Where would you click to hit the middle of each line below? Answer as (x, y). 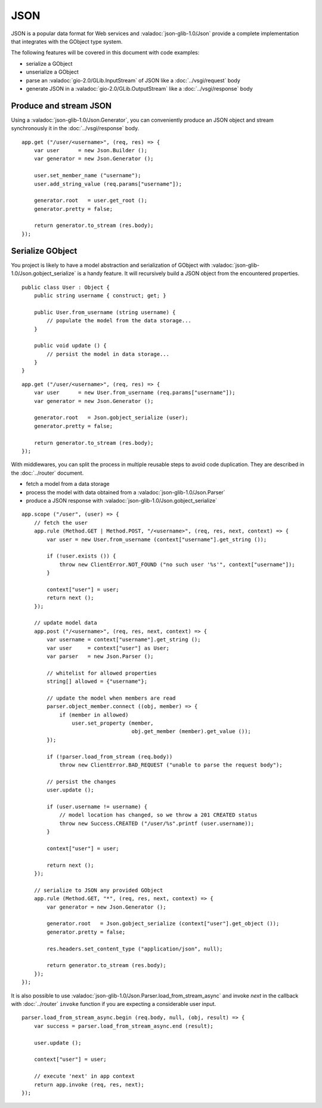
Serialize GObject (44, 251)
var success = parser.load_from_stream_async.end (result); (124, 1026)
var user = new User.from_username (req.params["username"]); (134, 393)
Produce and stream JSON (61, 105)
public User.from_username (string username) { (105, 312)
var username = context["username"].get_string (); (124, 640)
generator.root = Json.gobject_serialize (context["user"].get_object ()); (163, 924)
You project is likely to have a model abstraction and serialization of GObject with (111, 265)
